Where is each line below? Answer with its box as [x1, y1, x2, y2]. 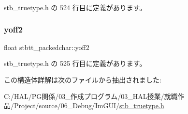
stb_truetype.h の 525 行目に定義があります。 [4, 58, 146, 68]
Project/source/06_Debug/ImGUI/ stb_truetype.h [14, 100, 164, 111]
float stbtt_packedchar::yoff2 [4, 42, 89, 52]
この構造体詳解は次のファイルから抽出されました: [4, 75, 161, 84]
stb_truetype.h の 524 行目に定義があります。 [4, 2, 146, 12]
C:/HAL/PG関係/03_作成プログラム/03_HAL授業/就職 [4, 91, 178, 101]
